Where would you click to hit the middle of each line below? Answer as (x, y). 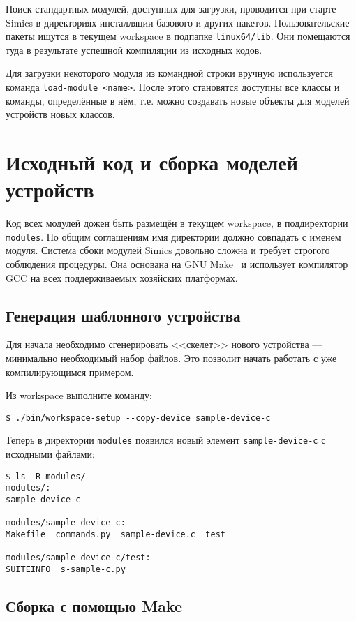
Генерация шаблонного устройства (123, 315)
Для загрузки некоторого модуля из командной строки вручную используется (169, 73)
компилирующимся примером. (70, 372)
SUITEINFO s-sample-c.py (66, 569)
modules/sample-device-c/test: (78, 558)
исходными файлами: (50, 454)
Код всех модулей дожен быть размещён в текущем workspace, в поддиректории (177, 223)
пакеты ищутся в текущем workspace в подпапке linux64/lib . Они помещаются (178, 36)
